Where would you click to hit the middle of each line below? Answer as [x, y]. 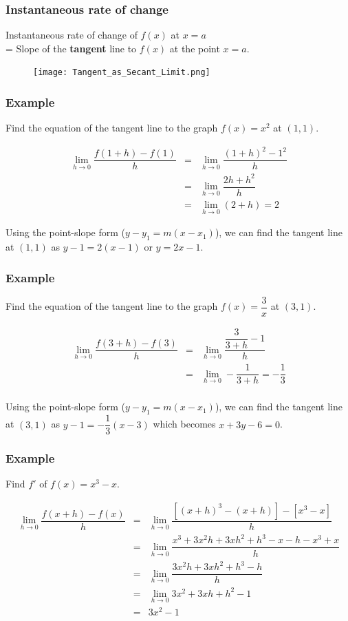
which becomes [184, 424]
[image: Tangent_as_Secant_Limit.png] [122, 73]
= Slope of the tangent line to [71, 48]
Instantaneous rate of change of [72, 35]
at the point [195, 48]
